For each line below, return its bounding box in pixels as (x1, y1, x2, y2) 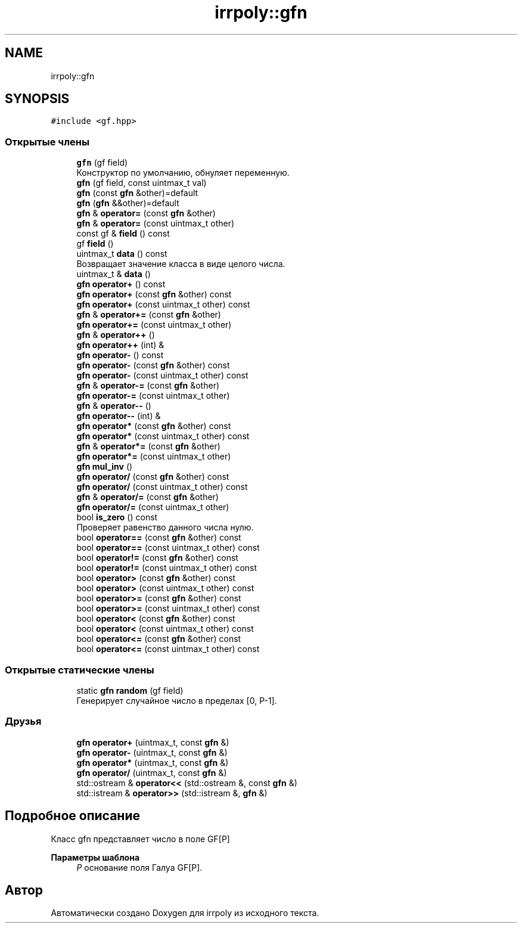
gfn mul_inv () (76, 461, 133, 472)
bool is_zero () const (76, 512, 158, 523)
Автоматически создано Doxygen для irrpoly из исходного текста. (51, 908, 319, 918)
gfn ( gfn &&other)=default (76, 198, 179, 209)
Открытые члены (5, 135, 90, 148)
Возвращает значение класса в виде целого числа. (76, 259, 285, 269)
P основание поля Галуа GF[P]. (76, 862, 203, 873)
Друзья (5, 715, 42, 728)
